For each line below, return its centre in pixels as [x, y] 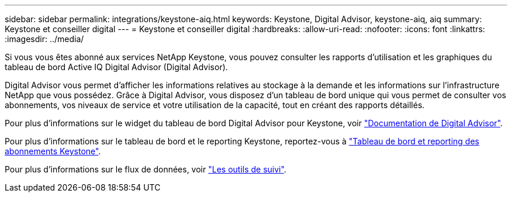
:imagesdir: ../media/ [44, 39]
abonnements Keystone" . [53, 151]
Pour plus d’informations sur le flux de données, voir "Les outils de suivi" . [146, 169]
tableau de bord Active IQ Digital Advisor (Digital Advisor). [116, 67]
